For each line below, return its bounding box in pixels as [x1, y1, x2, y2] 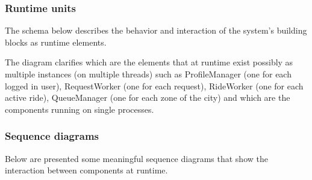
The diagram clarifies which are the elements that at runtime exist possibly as [5, 56, 293, 68]
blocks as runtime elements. [5, 35, 107, 48]
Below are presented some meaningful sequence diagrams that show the [5, 152, 268, 164]
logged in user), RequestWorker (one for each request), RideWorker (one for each [5, 79, 304, 92]
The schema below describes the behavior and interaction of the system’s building [5, 24, 307, 37]
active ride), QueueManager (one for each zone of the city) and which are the [5, 91, 290, 104]
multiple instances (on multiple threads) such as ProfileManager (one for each [5, 68, 292, 80]
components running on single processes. [5, 103, 154, 115]
